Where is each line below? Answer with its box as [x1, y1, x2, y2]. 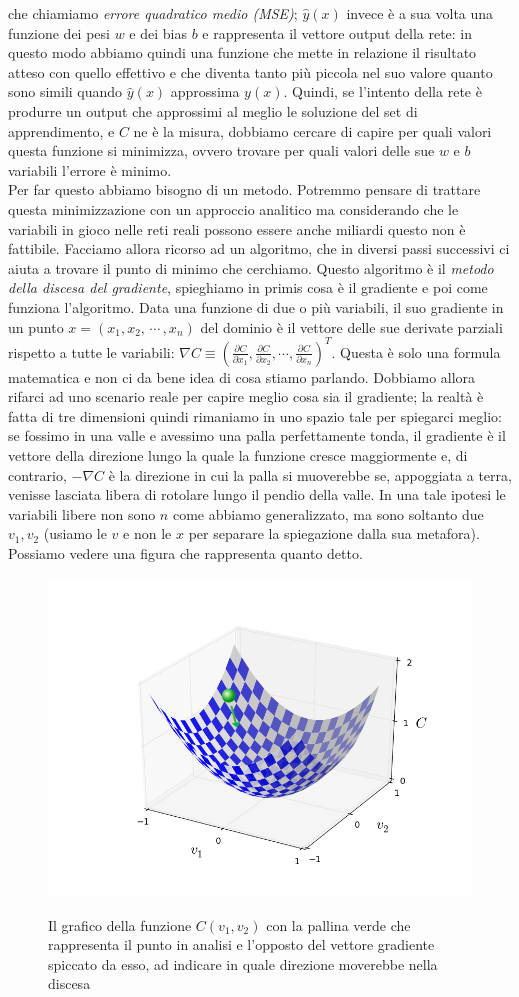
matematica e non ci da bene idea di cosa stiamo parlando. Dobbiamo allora [8, 366, 476, 387]
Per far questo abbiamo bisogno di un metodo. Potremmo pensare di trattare [8, 179, 481, 200]
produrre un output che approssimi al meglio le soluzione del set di [8, 100, 418, 121]
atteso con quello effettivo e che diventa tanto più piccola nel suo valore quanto [8, 61, 493, 82]
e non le [123, 523, 172, 544]
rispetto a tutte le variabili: [8, 341, 175, 362]
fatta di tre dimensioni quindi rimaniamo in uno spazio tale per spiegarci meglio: [8, 405, 502, 426]
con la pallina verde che [266, 914, 411, 935]
